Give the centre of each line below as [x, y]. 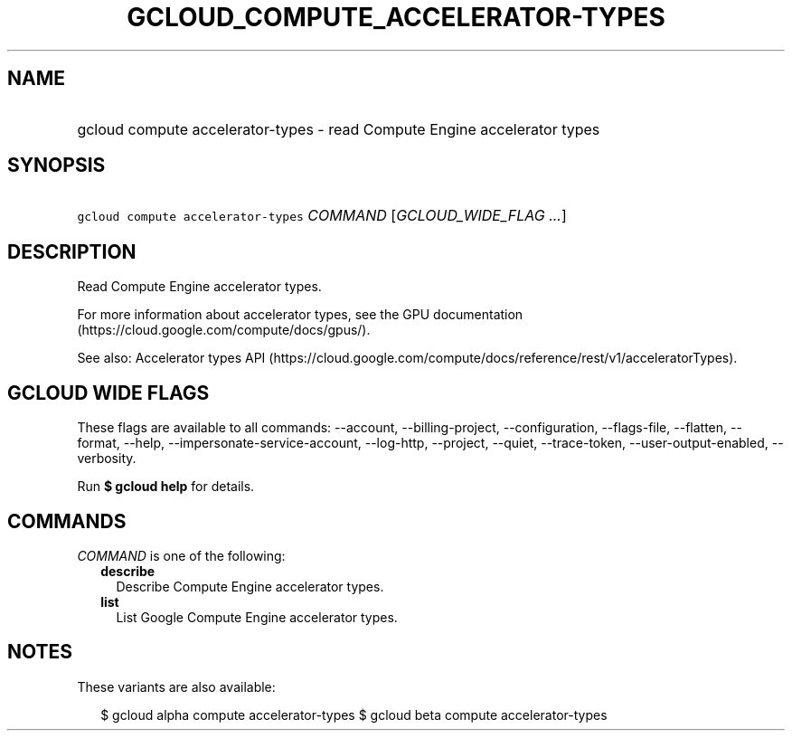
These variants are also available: [176, 686]
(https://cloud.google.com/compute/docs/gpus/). [224, 330]
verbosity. [107, 459]
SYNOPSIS [57, 166]
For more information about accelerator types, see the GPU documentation [300, 315]
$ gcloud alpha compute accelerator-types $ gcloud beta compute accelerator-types [354, 714]
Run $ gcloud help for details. [166, 487]
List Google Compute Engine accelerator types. [257, 617]
